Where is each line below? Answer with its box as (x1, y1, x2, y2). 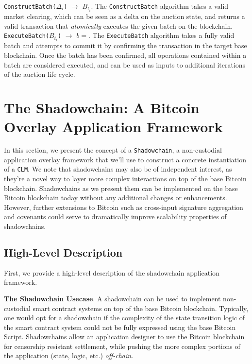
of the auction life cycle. (4, 69, 75, 79)
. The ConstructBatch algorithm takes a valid (91, 1, 229, 11)
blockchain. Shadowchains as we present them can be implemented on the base (4, 183, 238, 193)
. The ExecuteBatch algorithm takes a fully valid (88, 30, 235, 40)
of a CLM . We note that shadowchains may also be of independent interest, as (4, 164, 232, 174)
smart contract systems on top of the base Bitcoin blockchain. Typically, (33, 303, 249, 313)
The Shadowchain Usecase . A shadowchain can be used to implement (4, 293, 221, 303)
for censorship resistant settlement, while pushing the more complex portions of (4, 341, 240, 351)
